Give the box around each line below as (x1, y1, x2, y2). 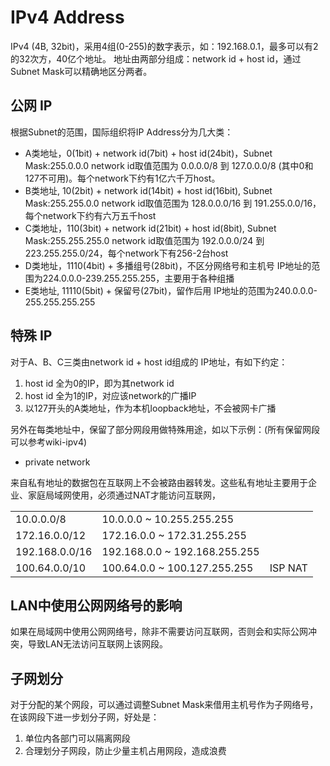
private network (24, 456, 91, 468)
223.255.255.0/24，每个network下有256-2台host (24, 247, 229, 259)
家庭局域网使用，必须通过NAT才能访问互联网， (27, 489, 222, 501)
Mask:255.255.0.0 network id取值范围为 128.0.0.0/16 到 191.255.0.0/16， (24, 197, 322, 209)
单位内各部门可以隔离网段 (24, 732, 131, 745)
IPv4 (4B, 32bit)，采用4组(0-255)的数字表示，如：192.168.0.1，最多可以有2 (10, 40, 319, 52)
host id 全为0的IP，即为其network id (24, 377, 175, 389)
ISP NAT (269, 561, 308, 575)
